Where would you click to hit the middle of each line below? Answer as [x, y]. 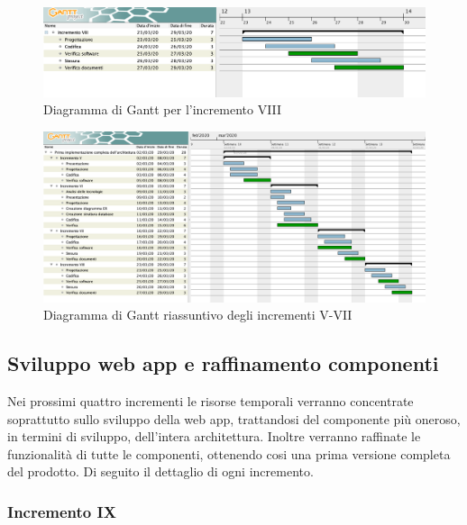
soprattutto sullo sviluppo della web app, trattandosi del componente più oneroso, [234, 418]
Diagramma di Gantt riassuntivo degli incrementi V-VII [198, 315]
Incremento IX [62, 511]
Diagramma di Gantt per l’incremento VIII [163, 109]
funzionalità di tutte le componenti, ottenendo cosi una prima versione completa [229, 453]
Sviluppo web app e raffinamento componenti [223, 363]
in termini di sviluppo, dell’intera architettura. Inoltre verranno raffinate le [214, 436]
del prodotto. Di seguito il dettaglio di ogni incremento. [160, 471]
